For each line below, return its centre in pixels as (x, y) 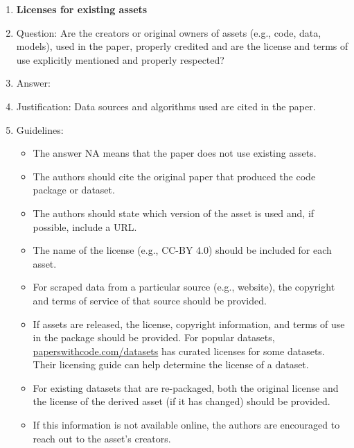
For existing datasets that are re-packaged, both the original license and (186, 387)
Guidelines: (40, 129)
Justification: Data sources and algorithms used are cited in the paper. (166, 106)
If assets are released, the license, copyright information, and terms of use (189, 324)
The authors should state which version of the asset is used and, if (174, 213)
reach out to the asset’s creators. (102, 438)
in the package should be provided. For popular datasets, (154, 337)
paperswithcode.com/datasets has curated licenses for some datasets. (179, 351)
